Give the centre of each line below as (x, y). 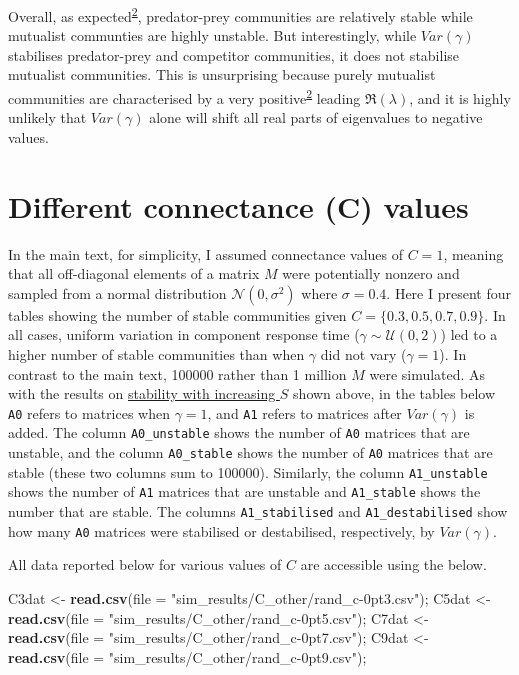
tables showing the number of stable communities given (177, 314)
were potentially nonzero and (371, 273)
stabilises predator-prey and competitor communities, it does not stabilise (234, 54)
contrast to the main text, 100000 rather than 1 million (177, 373)
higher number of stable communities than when (156, 353)
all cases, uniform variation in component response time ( (184, 334)
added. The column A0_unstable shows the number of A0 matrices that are (239, 432)
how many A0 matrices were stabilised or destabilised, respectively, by (221, 530)
